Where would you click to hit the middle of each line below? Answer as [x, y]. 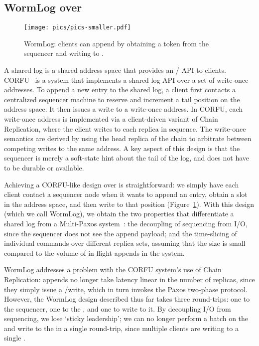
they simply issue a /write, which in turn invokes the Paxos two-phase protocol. [126, 289]
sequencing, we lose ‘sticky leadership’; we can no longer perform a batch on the [126, 318]
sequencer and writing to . [64, 53]
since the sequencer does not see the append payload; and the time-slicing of [121, 233]
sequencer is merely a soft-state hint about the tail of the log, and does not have [127, 158]
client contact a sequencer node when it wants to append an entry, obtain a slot [126, 194]
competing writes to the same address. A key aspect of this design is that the [122, 148]
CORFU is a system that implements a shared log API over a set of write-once [126, 80]
